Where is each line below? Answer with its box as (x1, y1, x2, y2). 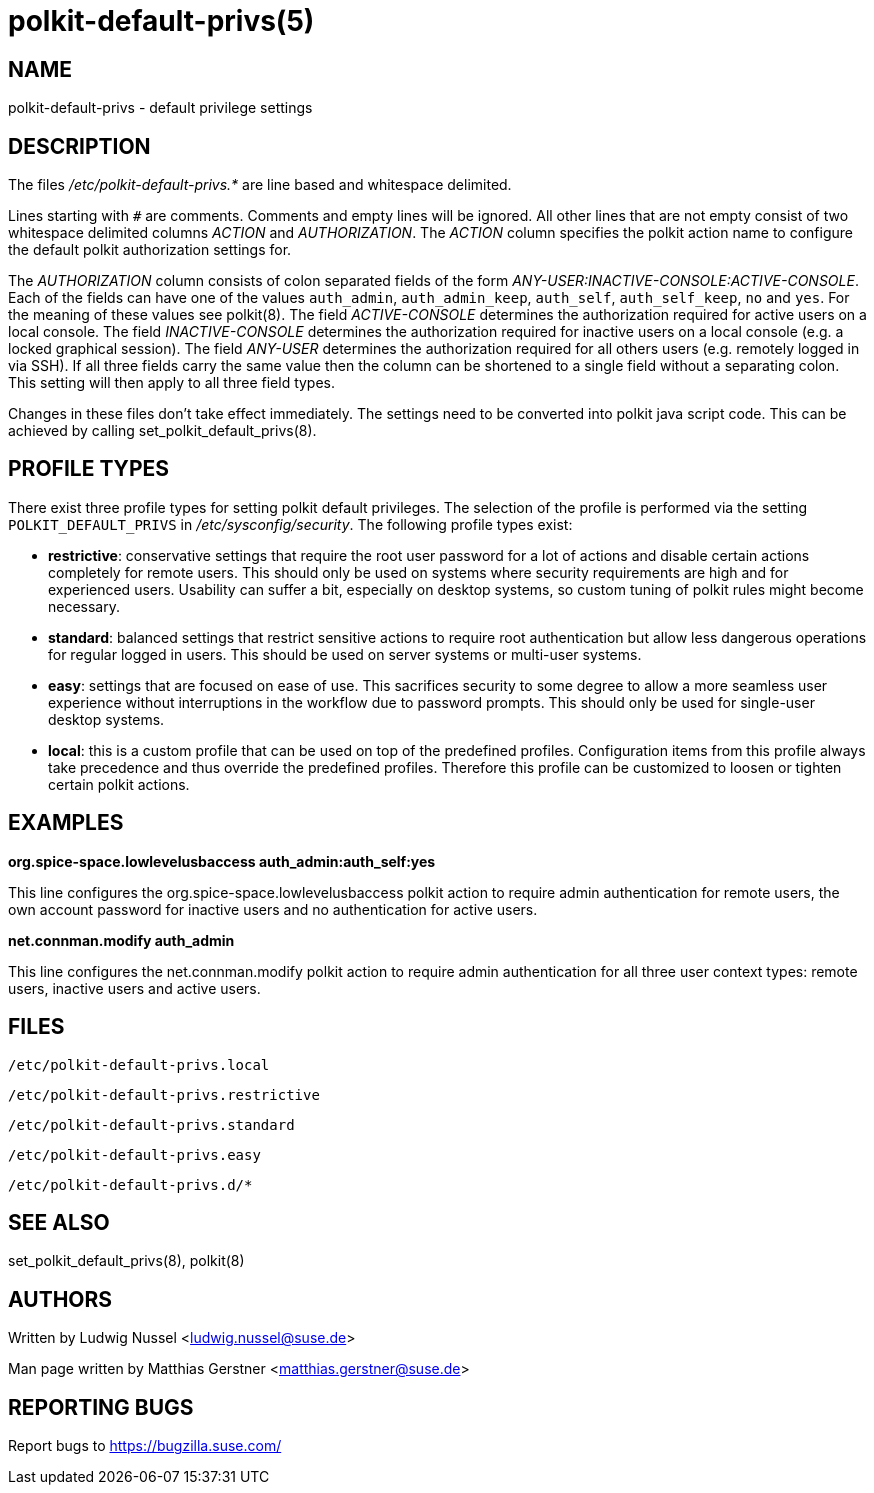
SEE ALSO (8, 1209, 110, 1235)
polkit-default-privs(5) (8, 4, 315, 38)
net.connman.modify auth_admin (8, 931, 235, 949)
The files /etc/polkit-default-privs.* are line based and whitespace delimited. (8, 176, 512, 194)
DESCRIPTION (8, 133, 151, 159)
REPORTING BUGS (8, 1394, 194, 1420)
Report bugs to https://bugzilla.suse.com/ (8, 1437, 282, 1455)
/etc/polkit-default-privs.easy (8, 1146, 261, 1163)
